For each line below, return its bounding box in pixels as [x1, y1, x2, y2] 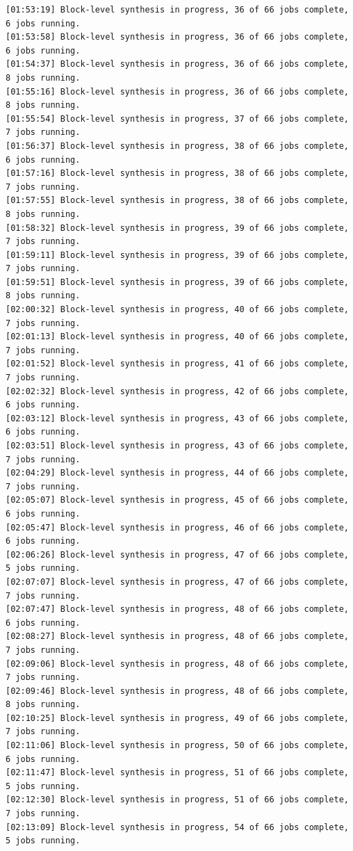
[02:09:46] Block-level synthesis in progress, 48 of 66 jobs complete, [6, 686, 349, 696]
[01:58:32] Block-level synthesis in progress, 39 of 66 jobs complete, [6, 222, 349, 233]
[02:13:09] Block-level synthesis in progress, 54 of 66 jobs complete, [6, 822, 349, 832]
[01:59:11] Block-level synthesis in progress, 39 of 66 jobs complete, [6, 250, 349, 260]
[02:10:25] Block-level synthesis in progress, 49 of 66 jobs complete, [6, 713, 349, 723]
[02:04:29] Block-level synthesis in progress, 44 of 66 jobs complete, [6, 468, 349, 478]
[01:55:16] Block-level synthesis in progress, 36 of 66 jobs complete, [6, 86, 349, 97]
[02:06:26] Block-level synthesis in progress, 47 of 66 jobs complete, [6, 549, 349, 560]
